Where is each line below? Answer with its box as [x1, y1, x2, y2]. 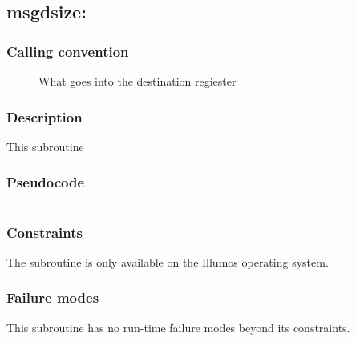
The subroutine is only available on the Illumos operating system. [6, 253, 329, 270]
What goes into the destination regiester [38, 73, 237, 89]
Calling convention [6, 41, 129, 61]
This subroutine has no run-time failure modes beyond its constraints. [6, 319, 350, 335]
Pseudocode [6, 172, 85, 192]
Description [6, 106, 83, 126]
